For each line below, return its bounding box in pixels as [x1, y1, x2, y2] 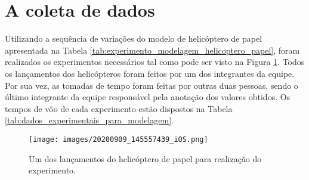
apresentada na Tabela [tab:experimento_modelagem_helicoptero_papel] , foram [5, 44, 300, 56]
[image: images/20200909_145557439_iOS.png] [29, 135, 208, 144]
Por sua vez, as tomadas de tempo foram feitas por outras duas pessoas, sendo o [5, 79, 298, 91]
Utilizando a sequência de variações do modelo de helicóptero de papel [5, 32, 262, 45]
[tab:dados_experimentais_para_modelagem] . [5, 114, 174, 126]
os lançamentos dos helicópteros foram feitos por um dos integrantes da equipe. [5, 67, 295, 79]
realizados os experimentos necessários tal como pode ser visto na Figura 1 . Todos [5, 55, 305, 68]
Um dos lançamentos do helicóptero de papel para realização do [29, 152, 262, 165]
